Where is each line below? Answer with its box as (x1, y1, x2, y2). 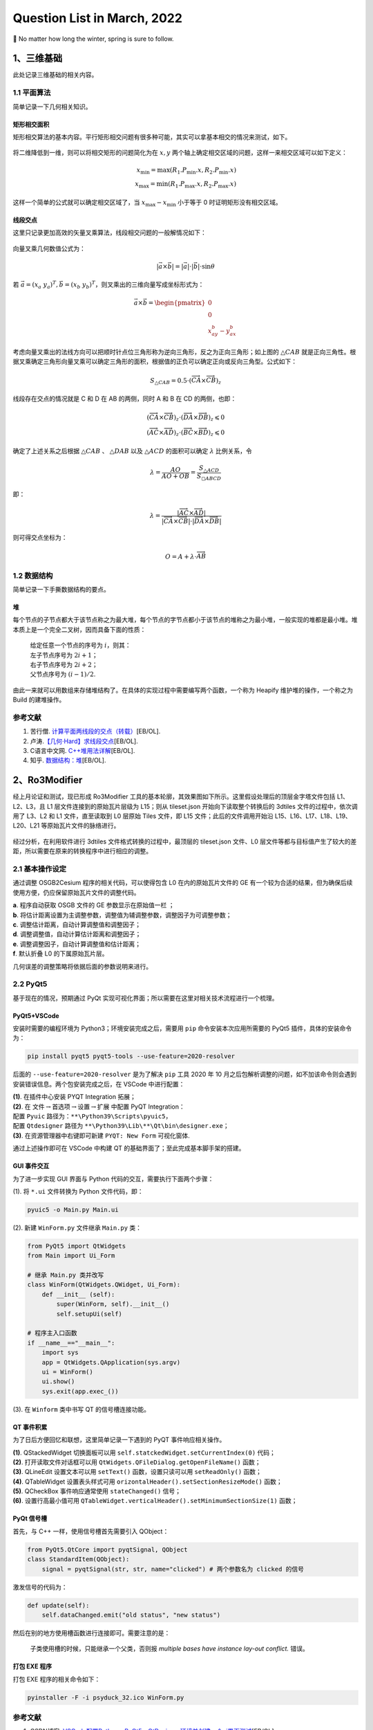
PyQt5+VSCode (12, 1011, 59, 1020)
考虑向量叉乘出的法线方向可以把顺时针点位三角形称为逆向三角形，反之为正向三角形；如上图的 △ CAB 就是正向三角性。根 (12, 347, 356, 356)
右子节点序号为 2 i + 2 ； (30, 660, 98, 668)
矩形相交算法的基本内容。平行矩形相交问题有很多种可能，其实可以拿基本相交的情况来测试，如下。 (12, 132, 291, 141)
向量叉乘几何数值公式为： (12, 244, 86, 253)
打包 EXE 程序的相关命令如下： (12, 1675, 101, 1683)
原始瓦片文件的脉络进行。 (47, 821, 120, 830)
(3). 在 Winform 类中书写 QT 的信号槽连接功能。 (12, 1405, 150, 1413)
